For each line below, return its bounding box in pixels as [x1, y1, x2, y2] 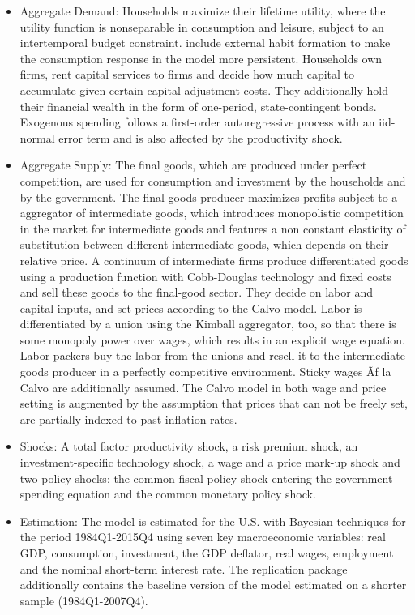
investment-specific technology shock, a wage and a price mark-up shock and [19, 454, 400, 471]
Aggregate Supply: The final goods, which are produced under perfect [19, 156, 367, 173]
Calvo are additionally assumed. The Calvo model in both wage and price [19, 378, 387, 395]
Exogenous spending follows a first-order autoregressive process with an [19, 113, 375, 130]
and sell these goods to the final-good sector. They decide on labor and [19, 284, 373, 301]
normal [19, 129, 55, 146]
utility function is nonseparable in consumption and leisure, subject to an [19, 18, 384, 35]
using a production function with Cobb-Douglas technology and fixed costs [19, 267, 391, 284]
